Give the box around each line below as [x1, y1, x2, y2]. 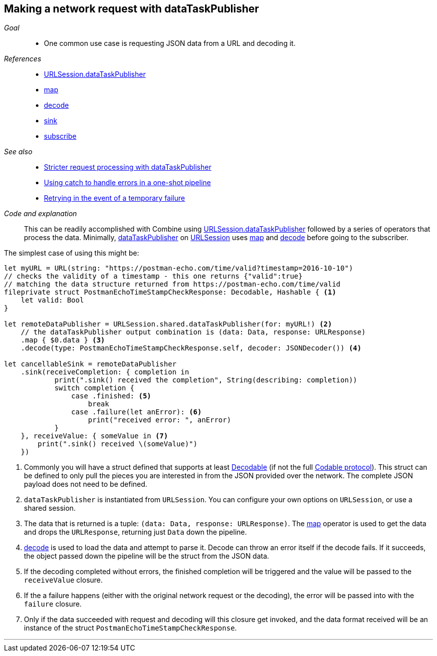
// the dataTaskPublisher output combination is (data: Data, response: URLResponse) [20, 328, 366, 336]
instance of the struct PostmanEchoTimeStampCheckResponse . [24, 624, 237, 633]
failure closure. [24, 600, 82, 609]
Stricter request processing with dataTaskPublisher [44, 163, 212, 172]
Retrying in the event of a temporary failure [44, 194, 185, 203]
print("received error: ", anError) [88, 416, 231, 424]
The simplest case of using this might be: [4, 249, 139, 258]
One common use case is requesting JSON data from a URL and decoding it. [44, 39, 296, 48]
